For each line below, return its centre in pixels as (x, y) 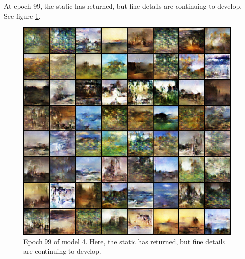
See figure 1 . (22, 15)
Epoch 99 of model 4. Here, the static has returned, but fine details (124, 241)
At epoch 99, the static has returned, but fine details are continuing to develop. (123, 6)
